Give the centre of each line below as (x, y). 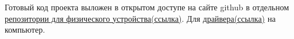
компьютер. (25, 30)
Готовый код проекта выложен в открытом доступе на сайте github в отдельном (147, 7)
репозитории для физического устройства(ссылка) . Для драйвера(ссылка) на (140, 18)
